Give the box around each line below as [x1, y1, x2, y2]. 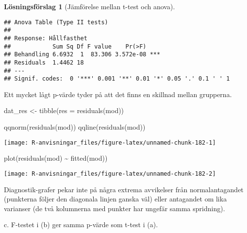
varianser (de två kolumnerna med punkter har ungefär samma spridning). [4, 203, 225, 213]
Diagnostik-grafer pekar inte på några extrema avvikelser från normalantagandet [4, 184, 244, 194]
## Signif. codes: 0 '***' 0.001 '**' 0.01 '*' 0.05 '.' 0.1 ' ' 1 [4, 75, 230, 83]
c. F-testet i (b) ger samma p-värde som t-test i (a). [4, 219, 158, 230]
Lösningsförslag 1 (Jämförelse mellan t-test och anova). [4, 1, 175, 11]
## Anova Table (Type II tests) [4, 18, 108, 26]
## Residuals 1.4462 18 [4, 59, 84, 66]
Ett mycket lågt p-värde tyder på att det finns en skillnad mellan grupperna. [4, 89, 232, 99]
